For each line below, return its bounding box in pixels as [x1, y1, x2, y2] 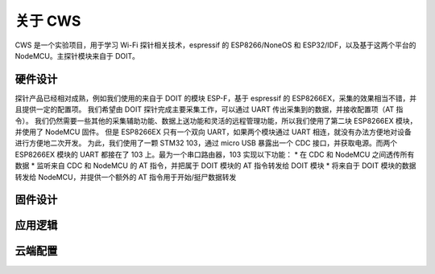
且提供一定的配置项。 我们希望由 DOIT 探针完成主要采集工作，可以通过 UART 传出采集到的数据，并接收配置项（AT [14, 104, 395, 114]
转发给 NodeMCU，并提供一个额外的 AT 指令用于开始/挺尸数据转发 [14, 172, 237, 182]
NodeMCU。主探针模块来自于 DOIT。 [14, 51, 140, 60]
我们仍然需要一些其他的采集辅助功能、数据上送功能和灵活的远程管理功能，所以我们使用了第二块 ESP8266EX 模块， [34, 116, 417, 125]
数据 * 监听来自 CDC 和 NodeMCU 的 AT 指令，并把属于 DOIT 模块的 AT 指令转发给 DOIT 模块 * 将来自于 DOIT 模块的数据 [14, 161, 416, 170]
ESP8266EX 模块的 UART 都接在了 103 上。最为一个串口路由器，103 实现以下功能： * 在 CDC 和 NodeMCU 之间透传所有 [14, 149, 415, 159]
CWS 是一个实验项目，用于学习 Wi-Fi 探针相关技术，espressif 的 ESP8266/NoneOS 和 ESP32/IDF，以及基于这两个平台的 [14, 40, 416, 50]
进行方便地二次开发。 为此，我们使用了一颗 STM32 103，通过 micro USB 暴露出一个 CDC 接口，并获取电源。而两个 [14, 138, 398, 148]
